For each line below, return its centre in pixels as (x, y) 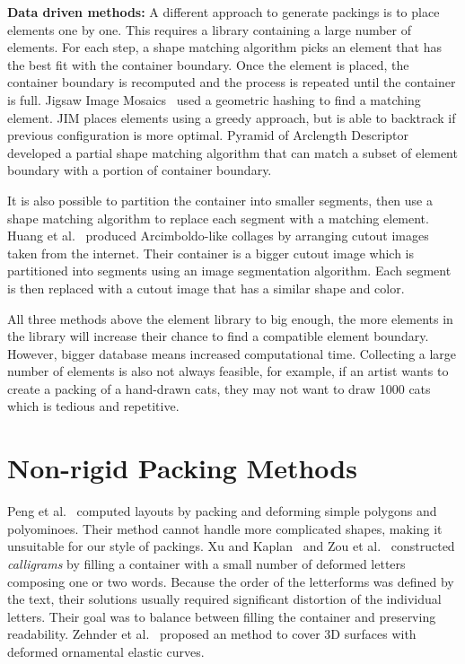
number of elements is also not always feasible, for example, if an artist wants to (228, 371)
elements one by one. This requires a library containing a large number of (210, 29)
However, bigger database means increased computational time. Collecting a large (232, 353)
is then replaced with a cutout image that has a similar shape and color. (206, 288)
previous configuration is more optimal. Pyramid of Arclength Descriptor (208, 135)
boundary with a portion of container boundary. (140, 170)
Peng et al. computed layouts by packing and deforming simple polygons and (222, 511)
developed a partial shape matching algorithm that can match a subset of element (232, 152)
